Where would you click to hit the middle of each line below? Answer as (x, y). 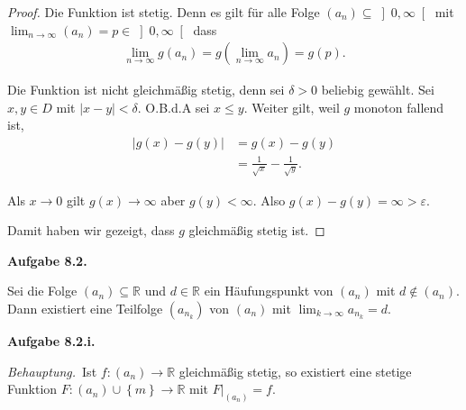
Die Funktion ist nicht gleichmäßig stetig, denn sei (146, 90)
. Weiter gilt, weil (292, 107)
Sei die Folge (42, 291)
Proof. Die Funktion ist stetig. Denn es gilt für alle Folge (164, 12)
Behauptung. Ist (52, 371)
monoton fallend (399, 107)
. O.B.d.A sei (174, 107)
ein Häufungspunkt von (269, 291)
